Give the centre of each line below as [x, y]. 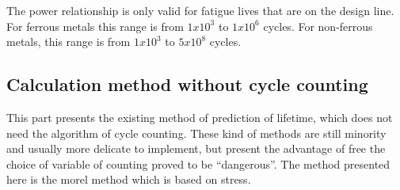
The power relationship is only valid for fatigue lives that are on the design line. [200, 10]
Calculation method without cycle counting [187, 84]
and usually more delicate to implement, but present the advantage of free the [196, 148]
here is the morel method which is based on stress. [129, 179]
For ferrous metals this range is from [95, 26]
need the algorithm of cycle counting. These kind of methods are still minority [196, 133]
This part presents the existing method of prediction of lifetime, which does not [200, 117]
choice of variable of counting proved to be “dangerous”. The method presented [198, 163]
